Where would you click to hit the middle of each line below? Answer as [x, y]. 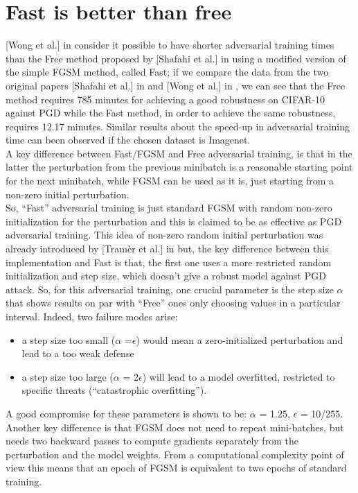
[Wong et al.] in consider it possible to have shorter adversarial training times [170, 45]
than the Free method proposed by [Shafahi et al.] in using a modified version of [176, 58]
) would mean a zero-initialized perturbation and [240, 339]
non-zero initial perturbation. [68, 194]
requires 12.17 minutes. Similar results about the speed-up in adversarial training [178, 126]
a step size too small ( [69, 339]
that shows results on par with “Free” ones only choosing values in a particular [173, 303]
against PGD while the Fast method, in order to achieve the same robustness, [171, 113]
